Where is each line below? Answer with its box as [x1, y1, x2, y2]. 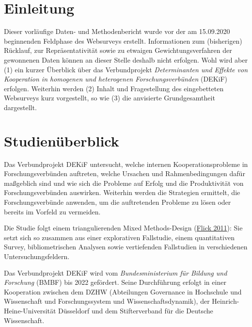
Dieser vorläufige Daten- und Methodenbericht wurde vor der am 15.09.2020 [4, 26, 230, 36]
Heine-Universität [4, 305, 56, 315]
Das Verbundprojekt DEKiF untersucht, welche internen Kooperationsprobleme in [4, 159, 248, 169]
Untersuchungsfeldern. [4, 251, 70, 261]
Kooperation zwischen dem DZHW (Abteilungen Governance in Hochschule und [4, 286, 242, 296]
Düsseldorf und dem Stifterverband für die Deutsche [58, 305, 213, 315]
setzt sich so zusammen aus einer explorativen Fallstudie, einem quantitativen [4, 232, 235, 242]
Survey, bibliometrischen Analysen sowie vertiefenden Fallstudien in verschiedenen [4, 242, 248, 252]
